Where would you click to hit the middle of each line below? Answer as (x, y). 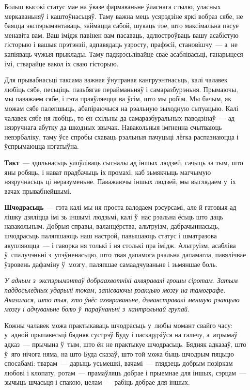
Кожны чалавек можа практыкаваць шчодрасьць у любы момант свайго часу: (119, 325)
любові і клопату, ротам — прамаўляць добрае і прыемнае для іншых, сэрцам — (125, 372)
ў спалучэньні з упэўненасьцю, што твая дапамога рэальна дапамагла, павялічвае (125, 255)
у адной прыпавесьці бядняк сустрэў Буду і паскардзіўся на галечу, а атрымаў (121, 335)
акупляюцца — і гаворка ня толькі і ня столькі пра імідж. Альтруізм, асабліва (120, 245)
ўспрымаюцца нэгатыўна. (42, 146)
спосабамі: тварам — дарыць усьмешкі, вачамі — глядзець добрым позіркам (119, 363)
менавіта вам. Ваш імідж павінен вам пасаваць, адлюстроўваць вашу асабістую (122, 35)
